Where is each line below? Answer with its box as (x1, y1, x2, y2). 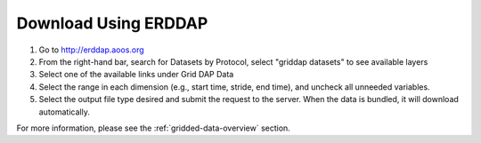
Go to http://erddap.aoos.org (38, 44, 144, 55)
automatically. (38, 107, 91, 117)
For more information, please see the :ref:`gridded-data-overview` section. (16, 123, 291, 133)
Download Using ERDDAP (16, 13, 208, 33)
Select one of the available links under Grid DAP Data (38, 69, 234, 80)
